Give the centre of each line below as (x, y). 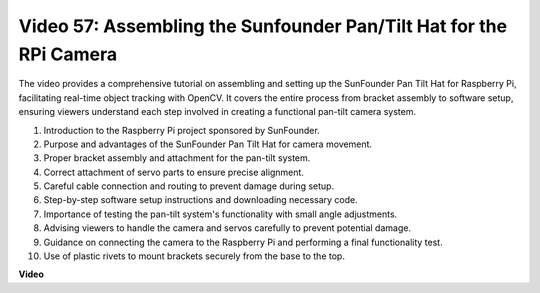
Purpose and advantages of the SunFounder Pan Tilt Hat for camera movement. (208, 144)
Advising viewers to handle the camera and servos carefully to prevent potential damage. (227, 228)
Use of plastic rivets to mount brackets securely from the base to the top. (194, 256)
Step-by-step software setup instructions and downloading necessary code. (201, 200)
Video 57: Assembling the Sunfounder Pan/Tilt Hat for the (263, 26)
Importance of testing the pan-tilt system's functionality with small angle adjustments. (220, 214)
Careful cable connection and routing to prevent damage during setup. (189, 186)
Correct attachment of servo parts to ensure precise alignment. (174, 172)
